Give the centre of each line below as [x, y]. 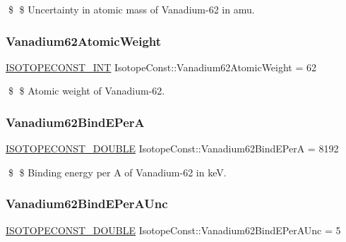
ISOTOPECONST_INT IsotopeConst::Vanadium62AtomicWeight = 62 [161, 67]
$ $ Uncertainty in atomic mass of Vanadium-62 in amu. [131, 9]
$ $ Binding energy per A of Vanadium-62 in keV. [117, 172]
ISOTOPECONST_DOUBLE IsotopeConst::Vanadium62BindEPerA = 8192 [172, 149]
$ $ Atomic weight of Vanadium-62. [86, 91]
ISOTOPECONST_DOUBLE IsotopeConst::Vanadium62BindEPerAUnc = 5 [173, 230]
